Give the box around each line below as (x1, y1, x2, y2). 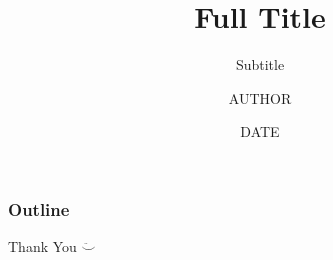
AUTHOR (228, 87, 292, 108)
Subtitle (235, 54, 285, 75)
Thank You (8, 236, 77, 257)
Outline (8, 196, 70, 221)
